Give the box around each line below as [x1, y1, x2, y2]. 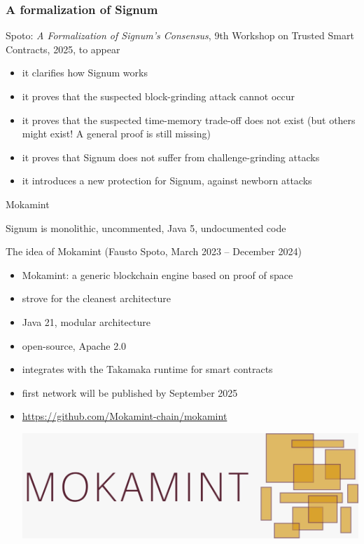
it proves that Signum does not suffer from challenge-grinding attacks [22, 149, 320, 164]
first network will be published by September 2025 [22, 385, 238, 400]
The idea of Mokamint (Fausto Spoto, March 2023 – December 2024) [6, 244, 302, 259]
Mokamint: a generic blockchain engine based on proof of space [22, 267, 293, 282]
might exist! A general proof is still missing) [22, 126, 211, 141]
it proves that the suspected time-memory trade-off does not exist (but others [22, 112, 356, 127]
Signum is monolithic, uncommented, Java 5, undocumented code [6, 220, 286, 235]
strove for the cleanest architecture [22, 291, 171, 306]
